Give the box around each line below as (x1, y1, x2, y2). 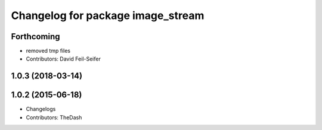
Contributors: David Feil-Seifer (26, 55, 101, 62)
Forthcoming (11, 31, 60, 42)
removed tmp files (26, 47, 71, 55)
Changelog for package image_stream (11, 9, 205, 22)
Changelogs (26, 106, 56, 113)
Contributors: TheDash (26, 113, 82, 121)
